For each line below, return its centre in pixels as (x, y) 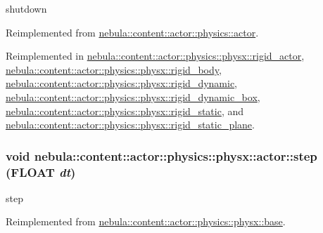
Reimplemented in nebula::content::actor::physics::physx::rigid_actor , (155, 56)
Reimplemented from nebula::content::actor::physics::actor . (132, 32)
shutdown (26, 8)
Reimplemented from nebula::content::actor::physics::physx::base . (146, 221)
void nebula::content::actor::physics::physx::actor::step (161, 155)
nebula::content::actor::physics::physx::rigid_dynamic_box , (133, 96)
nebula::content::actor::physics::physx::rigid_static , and (125, 111)
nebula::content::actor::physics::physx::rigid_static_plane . (130, 125)
